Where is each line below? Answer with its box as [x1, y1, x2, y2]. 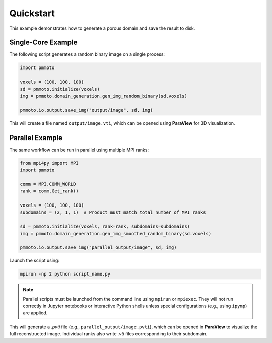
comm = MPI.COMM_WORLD [20, 181, 76, 187]
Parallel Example [9, 133, 63, 142]
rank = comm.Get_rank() [20, 188, 79, 194]
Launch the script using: [9, 257, 60, 264]
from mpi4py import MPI [20, 160, 79, 166]
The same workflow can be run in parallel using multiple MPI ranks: [9, 147, 149, 153]
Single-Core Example [9, 38, 78, 47]
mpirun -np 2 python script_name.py [20, 271, 111, 277]
